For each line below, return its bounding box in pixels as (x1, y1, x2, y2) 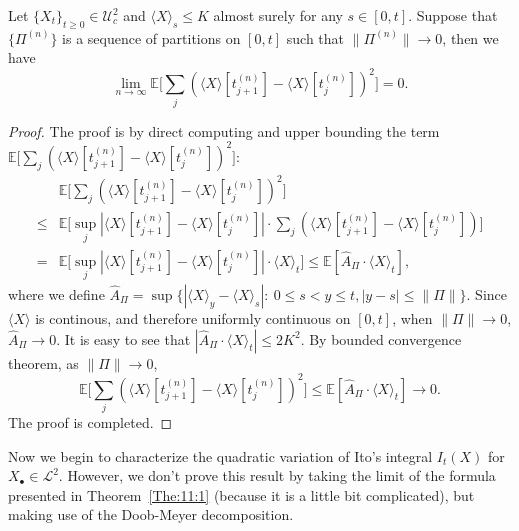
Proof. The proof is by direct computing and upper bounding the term (8, 120, 440, 141)
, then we (442, 27, 499, 48)
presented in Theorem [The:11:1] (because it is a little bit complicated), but (8, 484, 475, 505)
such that (286, 27, 345, 48)
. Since (466, 283, 507, 304)
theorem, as (8, 352, 79, 373)
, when (392, 307, 433, 328)
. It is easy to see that (56, 328, 191, 349)
